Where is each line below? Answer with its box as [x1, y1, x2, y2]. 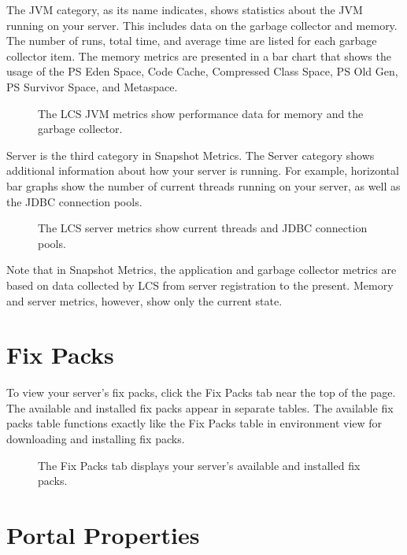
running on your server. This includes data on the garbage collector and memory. [6, 17, 398, 33]
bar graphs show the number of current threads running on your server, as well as [6, 177, 401, 194]
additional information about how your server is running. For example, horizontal [6, 162, 399, 179]
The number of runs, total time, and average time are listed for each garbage [6, 32, 377, 49]
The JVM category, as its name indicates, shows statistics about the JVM [6, 2, 363, 17]
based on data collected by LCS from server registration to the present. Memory [6, 276, 394, 293]
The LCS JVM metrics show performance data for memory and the [38, 105, 364, 121]
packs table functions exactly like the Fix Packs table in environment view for [6, 415, 383, 431]
